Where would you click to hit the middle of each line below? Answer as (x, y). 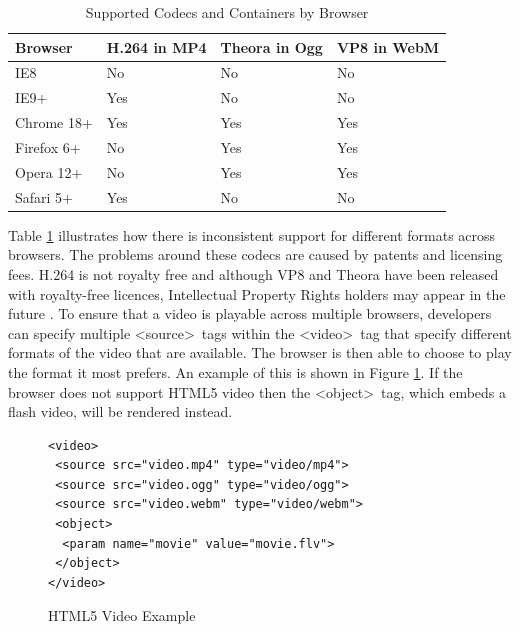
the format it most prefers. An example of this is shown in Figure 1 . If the (235, 371)
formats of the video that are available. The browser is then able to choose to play (260, 352)
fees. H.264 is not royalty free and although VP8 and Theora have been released (253, 273)
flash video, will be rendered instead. (120, 411)
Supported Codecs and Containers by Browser (227, 12)
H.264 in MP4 (156, 46)
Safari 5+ (44, 196)
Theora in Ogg (271, 46)
